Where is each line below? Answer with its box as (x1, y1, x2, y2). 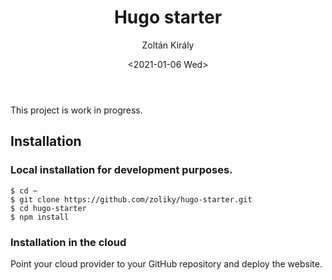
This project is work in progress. (10, 104, 143, 116)
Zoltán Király (141, 39, 195, 51)
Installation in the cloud (10, 235, 127, 249)
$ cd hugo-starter (10, 203, 87, 213)
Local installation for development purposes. (10, 163, 233, 177)
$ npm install (10, 212, 70, 222)
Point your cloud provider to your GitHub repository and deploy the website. (10, 257, 323, 270)
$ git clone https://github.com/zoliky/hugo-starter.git (10, 194, 253, 205)
